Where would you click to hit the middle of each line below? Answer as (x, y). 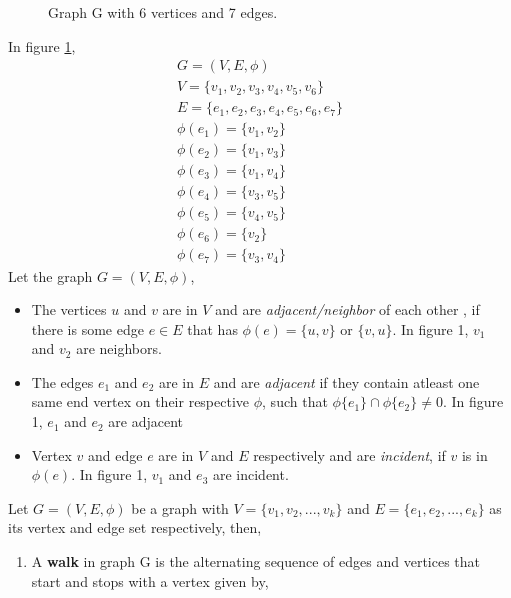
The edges (62, 381)
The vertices (69, 309)
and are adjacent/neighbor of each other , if (347, 309)
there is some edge (87, 328)
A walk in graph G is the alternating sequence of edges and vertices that (256, 561)
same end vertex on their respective (140, 401)
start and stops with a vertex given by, (150, 580)
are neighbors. (119, 348)
